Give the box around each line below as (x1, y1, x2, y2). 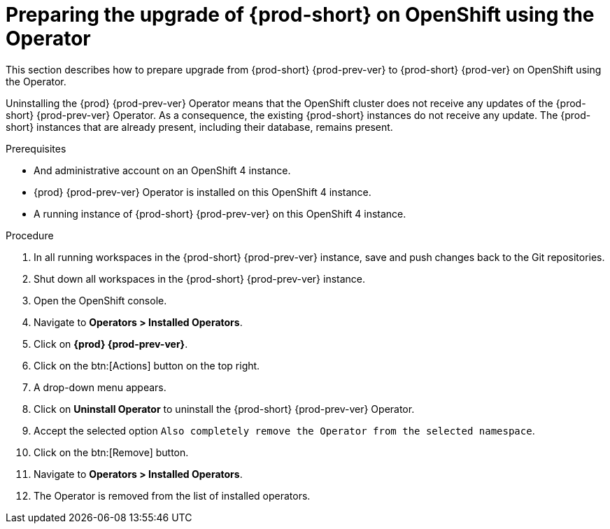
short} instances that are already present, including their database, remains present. (6, 120, 393, 133)
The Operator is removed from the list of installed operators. (34, 489, 311, 502)
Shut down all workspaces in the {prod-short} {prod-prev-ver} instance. (34, 272, 366, 285)
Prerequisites (6, 142, 66, 155)
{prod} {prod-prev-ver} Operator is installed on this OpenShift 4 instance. (34, 185, 371, 198)
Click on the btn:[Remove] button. (34, 446, 189, 458)
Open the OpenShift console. (34, 294, 167, 306)
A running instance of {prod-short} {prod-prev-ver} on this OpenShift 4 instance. (34, 207, 406, 220)
